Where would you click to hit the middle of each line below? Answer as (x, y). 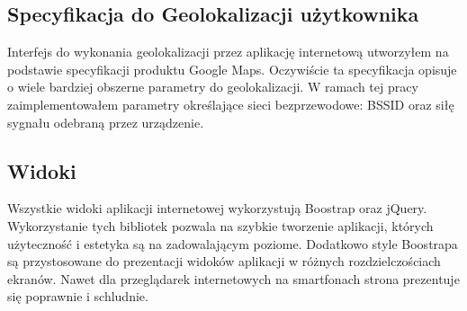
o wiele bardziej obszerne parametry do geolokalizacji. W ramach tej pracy (213, 87)
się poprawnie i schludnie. (78, 296)
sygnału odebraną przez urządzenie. (106, 122)
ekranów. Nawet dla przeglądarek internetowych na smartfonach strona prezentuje (233, 278)
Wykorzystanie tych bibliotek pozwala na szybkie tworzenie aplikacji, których (220, 225)
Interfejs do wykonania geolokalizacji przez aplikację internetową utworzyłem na (228, 52)
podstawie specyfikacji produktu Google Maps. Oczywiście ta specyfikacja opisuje (232, 69)
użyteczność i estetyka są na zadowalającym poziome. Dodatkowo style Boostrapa (233, 243)
